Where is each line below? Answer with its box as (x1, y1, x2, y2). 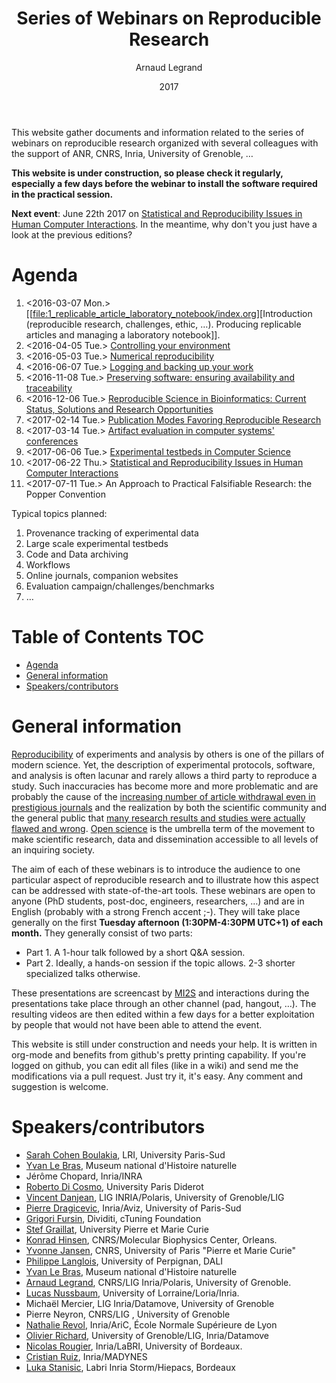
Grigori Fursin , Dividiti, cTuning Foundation (25, 1212, 202, 1224)
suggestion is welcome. (11, 1080, 109, 1092)
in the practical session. (11, 188, 114, 200)
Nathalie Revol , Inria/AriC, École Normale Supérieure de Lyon (25, 1318, 278, 1331)
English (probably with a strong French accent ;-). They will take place (11, 905, 301, 917)
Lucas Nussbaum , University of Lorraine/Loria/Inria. (25, 1287, 240, 1299)
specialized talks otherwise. (25, 967, 141, 979)
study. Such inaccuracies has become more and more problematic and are (11, 780, 319, 792)
